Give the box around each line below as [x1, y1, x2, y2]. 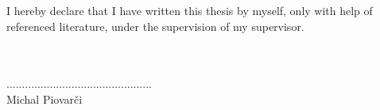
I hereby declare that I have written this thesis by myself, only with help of [6, 2, 373, 18]
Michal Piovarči [6, 90, 83, 107]
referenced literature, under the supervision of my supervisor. [6, 17, 304, 34]
